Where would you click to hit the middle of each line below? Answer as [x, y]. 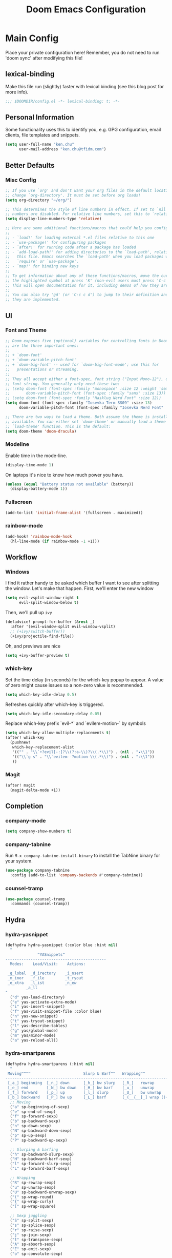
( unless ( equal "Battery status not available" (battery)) [70, 484]
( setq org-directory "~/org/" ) [39, 200]
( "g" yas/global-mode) [34, 1030]
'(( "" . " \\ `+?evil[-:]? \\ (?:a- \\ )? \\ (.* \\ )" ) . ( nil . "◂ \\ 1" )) [83, 752]
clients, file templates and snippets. [43, 135]
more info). [17, 92]
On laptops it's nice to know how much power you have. [64, 475]
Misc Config [21, 180]
